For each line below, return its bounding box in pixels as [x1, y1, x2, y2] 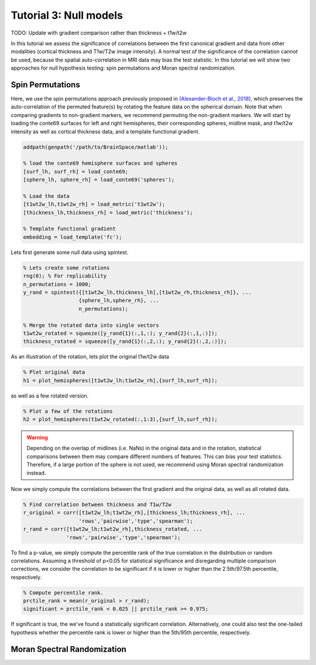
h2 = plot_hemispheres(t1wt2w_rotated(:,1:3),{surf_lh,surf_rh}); [23, 416, 218, 423]
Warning [26, 434, 48, 441]
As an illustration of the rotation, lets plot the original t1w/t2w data [11, 353, 170, 360]
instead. [26, 469, 46, 477]
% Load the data [23, 193, 70, 199]
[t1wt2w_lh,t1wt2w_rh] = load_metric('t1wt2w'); [23, 201, 166, 208]
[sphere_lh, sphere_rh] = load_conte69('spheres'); [23, 176, 175, 183]
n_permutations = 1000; [23, 281, 92, 287]
